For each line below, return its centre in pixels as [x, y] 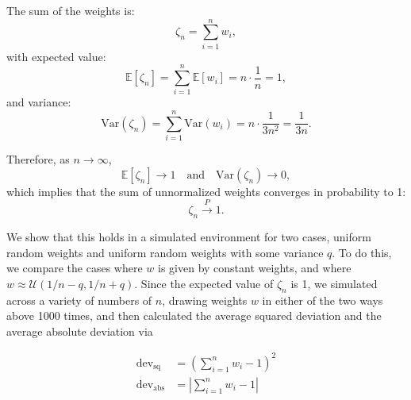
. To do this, [362, 252]
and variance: [39, 102]
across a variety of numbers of [79, 300]
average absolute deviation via [80, 331]
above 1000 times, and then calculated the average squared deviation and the [194, 315]
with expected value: [56, 56]
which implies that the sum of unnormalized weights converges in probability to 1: [206, 191]
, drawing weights [205, 300]
